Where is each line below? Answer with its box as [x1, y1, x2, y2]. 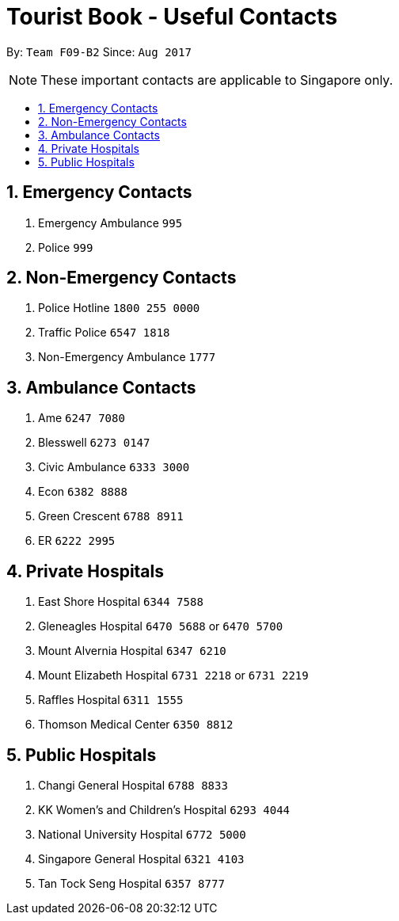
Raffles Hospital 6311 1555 [38, 693, 184, 707]
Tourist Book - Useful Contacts [6, 3, 338, 30]
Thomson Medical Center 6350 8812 [38, 717, 234, 732]
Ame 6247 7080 [38, 411, 125, 425]
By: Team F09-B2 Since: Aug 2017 [6, 44, 192, 59]
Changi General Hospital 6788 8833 [38, 778, 228, 792]
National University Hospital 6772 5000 [38, 827, 246, 841]
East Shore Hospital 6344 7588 [38, 595, 203, 609]
